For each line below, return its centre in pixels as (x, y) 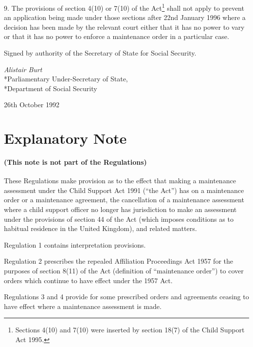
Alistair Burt (23, 69)
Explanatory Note (65, 138)
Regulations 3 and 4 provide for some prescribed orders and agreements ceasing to (126, 297)
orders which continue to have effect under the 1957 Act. (88, 280)
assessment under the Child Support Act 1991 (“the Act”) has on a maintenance (124, 190)
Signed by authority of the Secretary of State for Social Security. (100, 53)
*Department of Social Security (51, 88)
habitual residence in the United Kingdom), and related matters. (100, 228)
